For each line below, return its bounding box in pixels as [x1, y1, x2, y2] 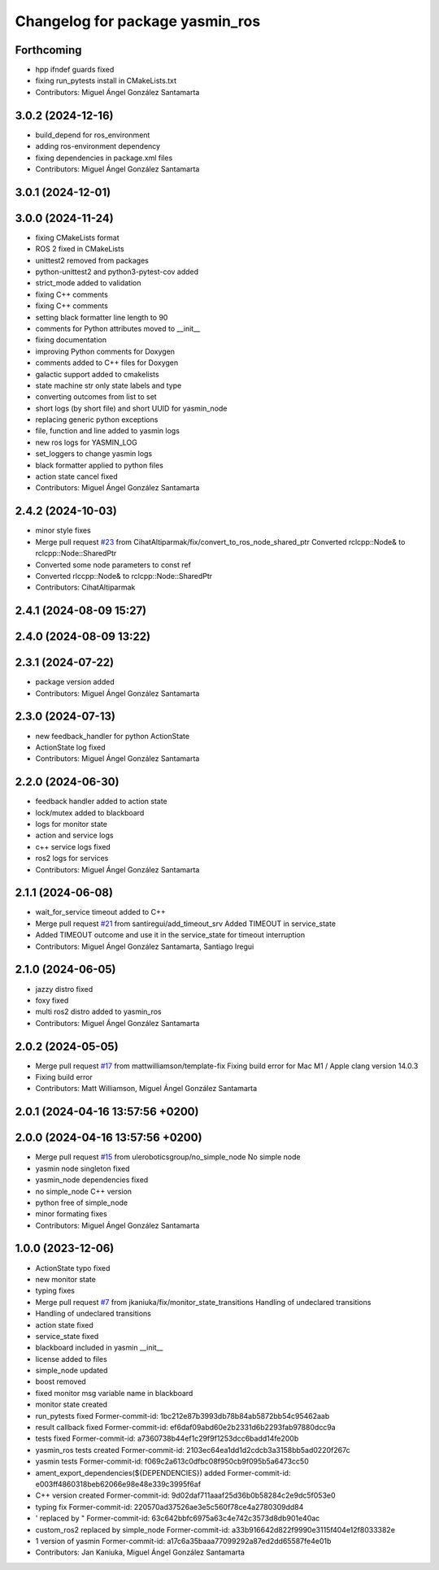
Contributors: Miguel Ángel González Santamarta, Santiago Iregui [35, 942, 254, 951]
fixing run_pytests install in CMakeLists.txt [35, 76, 176, 85]
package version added [35, 677, 115, 687]
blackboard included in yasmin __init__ [35, 1342, 163, 1353]
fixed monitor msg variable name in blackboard [35, 1388, 193, 1398]
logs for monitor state [35, 820, 107, 828]
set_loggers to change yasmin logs [35, 449, 153, 459]
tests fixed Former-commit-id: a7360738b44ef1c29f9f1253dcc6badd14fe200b [35, 1433, 299, 1443]
